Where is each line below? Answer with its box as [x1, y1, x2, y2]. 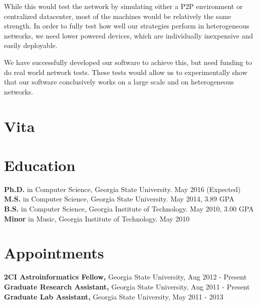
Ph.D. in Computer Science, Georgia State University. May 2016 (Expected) [4, 183, 241, 194]
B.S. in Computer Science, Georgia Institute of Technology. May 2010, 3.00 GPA [4, 203, 254, 214]
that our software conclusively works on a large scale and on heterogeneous [4, 76, 234, 87]
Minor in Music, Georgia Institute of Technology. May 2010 [4, 213, 190, 223]
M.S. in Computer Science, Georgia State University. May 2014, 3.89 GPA [4, 193, 234, 204]
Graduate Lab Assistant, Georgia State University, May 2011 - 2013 [4, 291, 223, 301]
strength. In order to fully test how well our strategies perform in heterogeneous [4, 20, 249, 31]
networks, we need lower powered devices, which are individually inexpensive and [4, 30, 253, 40]
